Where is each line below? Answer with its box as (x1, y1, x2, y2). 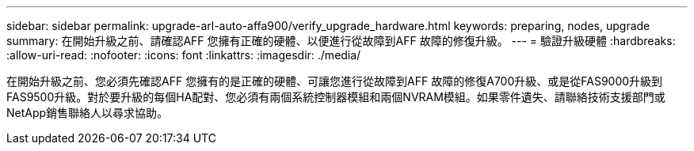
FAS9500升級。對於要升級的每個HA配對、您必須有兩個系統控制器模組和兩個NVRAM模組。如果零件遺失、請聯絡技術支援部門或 (6, 90, 665, 104)
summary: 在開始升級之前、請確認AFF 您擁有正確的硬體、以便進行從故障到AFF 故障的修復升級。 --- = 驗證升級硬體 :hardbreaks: (6, 34, 676, 47)
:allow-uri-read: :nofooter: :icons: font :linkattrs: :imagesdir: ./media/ (6, 48, 361, 62)
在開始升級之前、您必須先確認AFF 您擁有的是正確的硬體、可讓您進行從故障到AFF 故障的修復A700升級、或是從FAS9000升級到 (6, 74, 663, 88)
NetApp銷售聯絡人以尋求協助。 (6, 106, 169, 119)
